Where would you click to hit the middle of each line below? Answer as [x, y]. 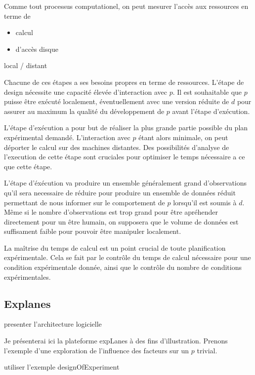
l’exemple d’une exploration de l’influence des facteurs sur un [97, 350]
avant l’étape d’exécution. [211, 111]
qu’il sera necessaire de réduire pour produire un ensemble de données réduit [120, 192]
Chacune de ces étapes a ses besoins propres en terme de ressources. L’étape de [124, 82]
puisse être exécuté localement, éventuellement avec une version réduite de [117, 101]
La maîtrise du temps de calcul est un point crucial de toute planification [115, 247]
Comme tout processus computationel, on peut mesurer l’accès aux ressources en [126, 6]
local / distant [26, 65]
